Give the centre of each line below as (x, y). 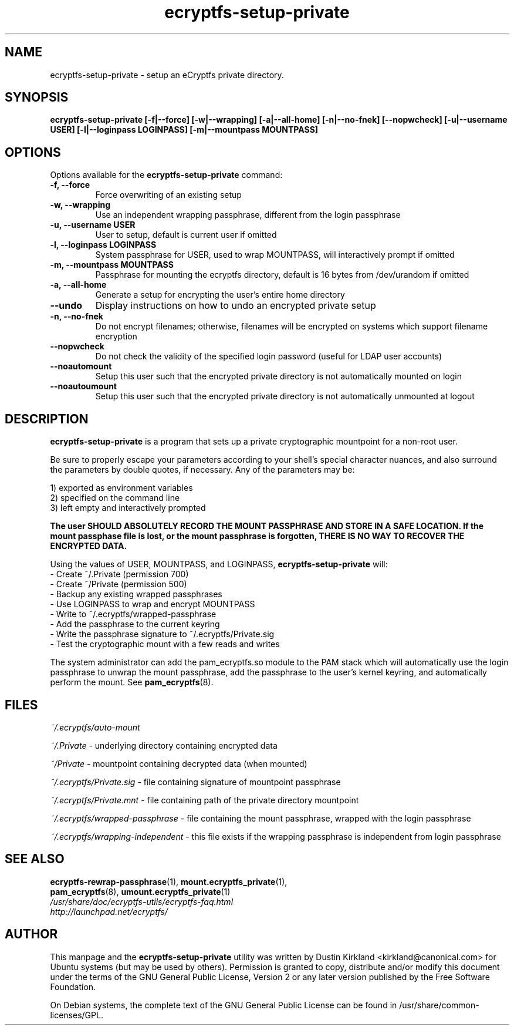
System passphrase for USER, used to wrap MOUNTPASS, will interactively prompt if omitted (275, 255)
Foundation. (73, 987)
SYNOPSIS (37, 97)
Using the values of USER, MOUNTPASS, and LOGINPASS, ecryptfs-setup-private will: (219, 564)
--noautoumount (83, 386)
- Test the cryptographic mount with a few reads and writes (165, 644)
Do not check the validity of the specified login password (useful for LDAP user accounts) (269, 356)
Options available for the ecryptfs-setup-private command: (166, 175)
